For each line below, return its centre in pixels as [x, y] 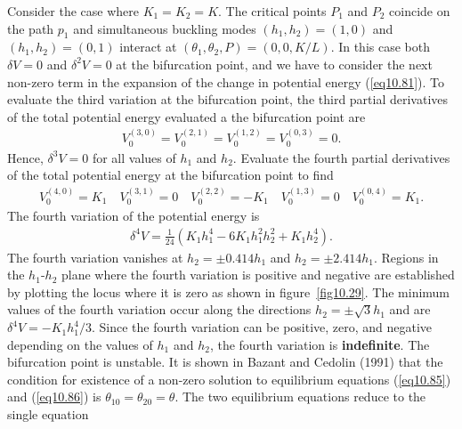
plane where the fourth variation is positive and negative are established [258, 275]
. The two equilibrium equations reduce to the [300, 397]
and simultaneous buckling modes [165, 28]
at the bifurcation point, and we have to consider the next [274, 64]
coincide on [420, 11]
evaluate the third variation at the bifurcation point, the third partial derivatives [228, 99]
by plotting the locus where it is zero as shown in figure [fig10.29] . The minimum [229, 291]
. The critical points [272, 11]
